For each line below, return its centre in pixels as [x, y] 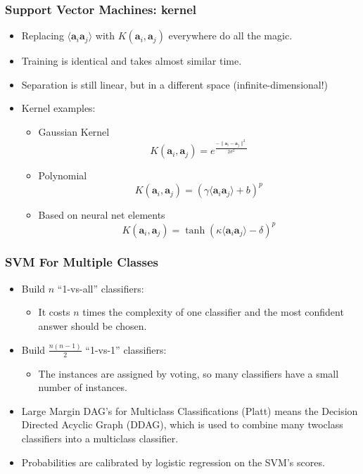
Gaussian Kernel [74, 132]
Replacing [43, 36]
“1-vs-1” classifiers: [126, 349]
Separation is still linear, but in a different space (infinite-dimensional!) [175, 84]
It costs [54, 312]
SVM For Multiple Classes [82, 262]
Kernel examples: [58, 108]
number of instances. [83, 387]
